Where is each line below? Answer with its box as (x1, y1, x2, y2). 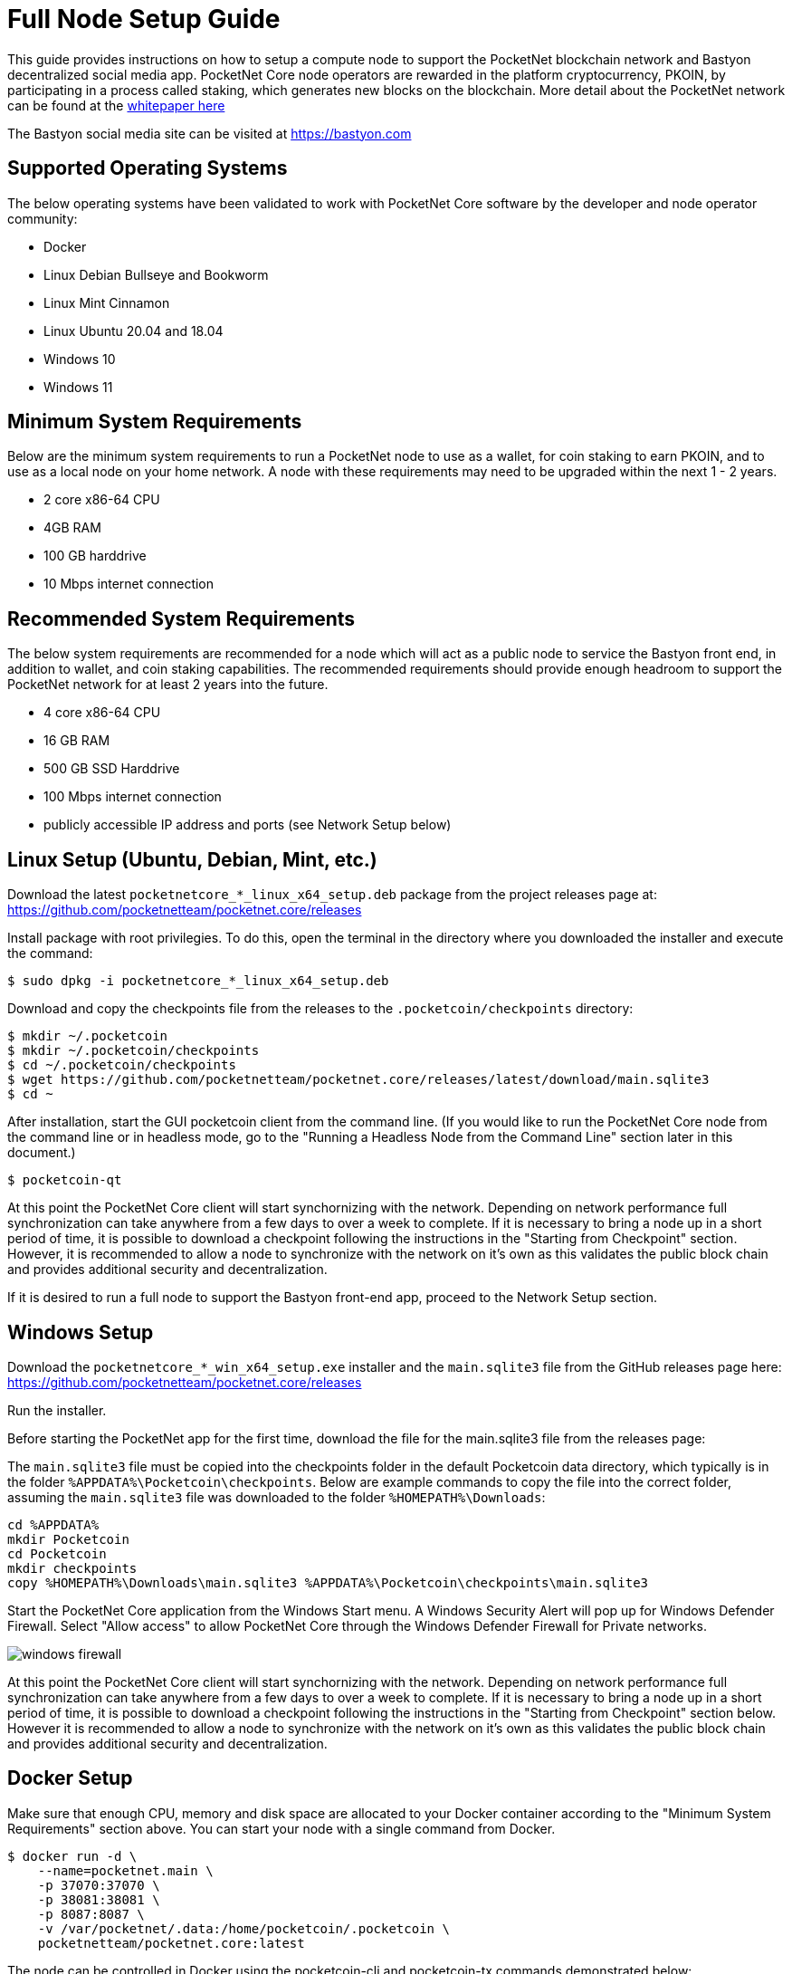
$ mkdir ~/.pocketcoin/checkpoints (7, 1043, 260, 1059)
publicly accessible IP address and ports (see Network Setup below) (43, 817, 452, 833)
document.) (7, 1145, 76, 1161)
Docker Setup (7, 1767, 133, 1790)
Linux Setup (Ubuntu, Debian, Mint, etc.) (7, 848, 377, 871)
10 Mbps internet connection (43, 576, 215, 592)
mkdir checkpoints (7, 1560, 138, 1576)
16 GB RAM (43, 733, 110, 749)
